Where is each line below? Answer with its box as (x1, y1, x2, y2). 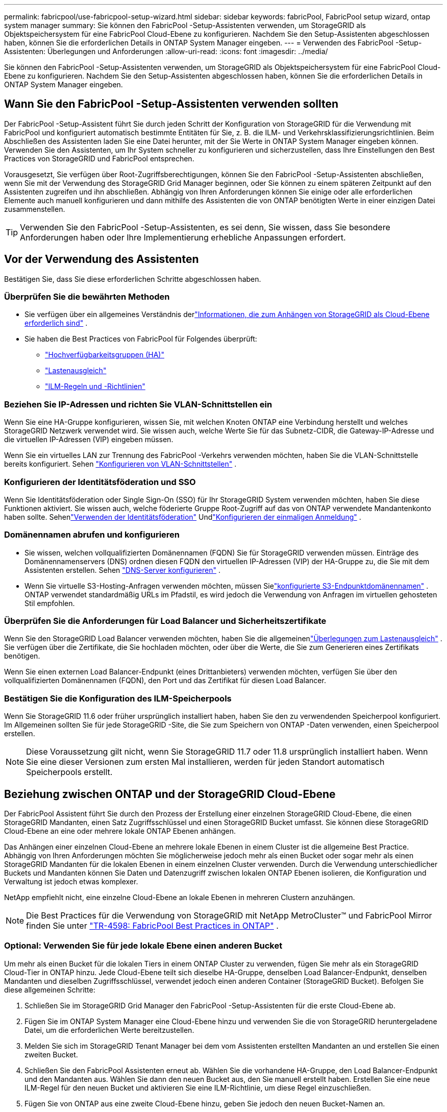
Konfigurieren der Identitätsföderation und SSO (4, 476, 196, 487)
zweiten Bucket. (24, 1050, 78, 1059)
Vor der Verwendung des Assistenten (4, 253, 199, 266)
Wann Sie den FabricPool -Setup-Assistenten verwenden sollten (4, 98, 339, 111)
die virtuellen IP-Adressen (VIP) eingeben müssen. (4, 435, 173, 444)
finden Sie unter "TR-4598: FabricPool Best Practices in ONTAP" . (26, 921, 279, 931)
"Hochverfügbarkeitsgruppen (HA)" (45, 350, 164, 359)
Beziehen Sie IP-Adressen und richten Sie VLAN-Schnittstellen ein (4, 399, 272, 409)
